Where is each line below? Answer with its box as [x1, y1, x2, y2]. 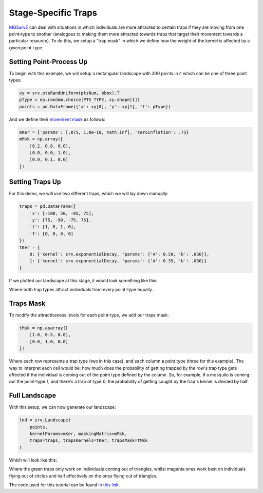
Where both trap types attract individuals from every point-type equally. [9, 287, 153, 293]
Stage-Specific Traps [9, 7, 97, 18]
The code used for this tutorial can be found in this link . [9, 482, 120, 488]
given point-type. [9, 44, 44, 51]
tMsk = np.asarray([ [19, 325, 68, 331]
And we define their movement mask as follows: [9, 116, 106, 122]
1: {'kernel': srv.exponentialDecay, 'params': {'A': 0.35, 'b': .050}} [29, 258, 207, 264]
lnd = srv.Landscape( [19, 417, 71, 423]
